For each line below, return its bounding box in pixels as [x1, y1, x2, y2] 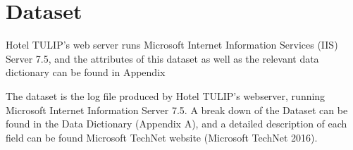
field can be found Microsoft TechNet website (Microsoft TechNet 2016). [6, 130, 318, 144]
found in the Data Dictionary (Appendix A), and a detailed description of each [6, 116, 347, 131]
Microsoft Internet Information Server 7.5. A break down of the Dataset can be [6, 102, 348, 117]
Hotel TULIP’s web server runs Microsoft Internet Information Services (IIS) [6, 37, 338, 52]
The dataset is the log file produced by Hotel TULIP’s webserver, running [6, 88, 326, 103]
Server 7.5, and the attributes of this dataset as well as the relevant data [6, 51, 319, 65]
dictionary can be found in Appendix [6, 65, 166, 80]
